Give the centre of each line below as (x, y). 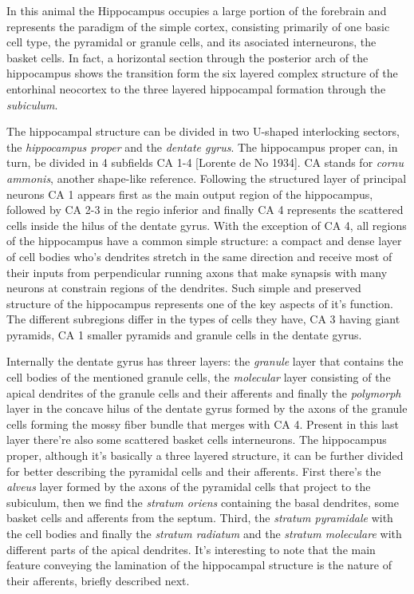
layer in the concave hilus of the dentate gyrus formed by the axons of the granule (207, 408)
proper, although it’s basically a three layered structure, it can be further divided (205, 455)
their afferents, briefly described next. (98, 580)
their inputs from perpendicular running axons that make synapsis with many (197, 272)
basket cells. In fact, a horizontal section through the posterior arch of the (187, 57)
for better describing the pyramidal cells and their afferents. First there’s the (194, 471)
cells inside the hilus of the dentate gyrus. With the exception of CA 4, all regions (207, 225)
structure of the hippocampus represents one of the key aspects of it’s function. (200, 303)
